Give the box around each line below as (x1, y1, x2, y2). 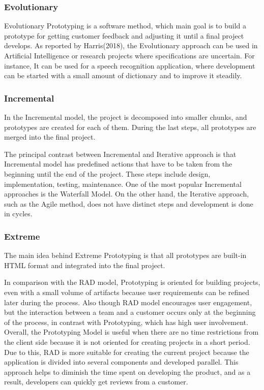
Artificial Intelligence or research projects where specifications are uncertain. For (4, 50, 255, 60)
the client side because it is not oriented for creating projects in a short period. (4, 336, 250, 347)
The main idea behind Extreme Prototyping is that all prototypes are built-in (4, 250, 247, 261)
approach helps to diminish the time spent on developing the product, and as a (4, 366, 251, 377)
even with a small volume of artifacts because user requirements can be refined (4, 286, 249, 297)
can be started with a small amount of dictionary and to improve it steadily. (4, 70, 242, 81)
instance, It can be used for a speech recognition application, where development (4, 60, 255, 71)
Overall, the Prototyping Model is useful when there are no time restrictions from (4, 327, 259, 337)
